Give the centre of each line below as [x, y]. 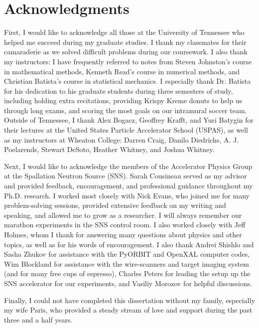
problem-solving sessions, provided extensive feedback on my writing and [115, 205]
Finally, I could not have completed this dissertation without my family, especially [129, 300]
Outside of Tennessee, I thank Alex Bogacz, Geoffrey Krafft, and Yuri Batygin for [129, 120]
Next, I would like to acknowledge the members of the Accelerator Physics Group [128, 166]
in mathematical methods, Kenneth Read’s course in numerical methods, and [122, 71]
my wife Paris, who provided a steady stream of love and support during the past [128, 310]
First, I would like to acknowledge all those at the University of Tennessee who [124, 32]
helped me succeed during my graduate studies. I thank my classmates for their [125, 42]
